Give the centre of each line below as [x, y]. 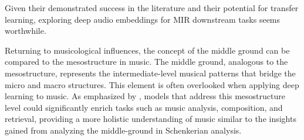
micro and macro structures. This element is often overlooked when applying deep [152, 84]
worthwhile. [26, 31]
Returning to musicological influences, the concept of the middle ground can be [147, 50]
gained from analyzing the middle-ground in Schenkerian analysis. [123, 130]
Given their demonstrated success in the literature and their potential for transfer [152, 8]
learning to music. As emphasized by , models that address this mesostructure [145, 96]
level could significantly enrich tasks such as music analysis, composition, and [144, 107]
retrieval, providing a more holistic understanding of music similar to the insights [151, 119]
